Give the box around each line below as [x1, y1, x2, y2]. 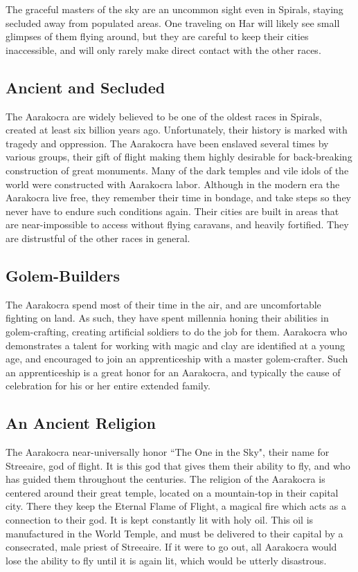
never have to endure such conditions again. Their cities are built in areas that [6, 203, 339, 218]
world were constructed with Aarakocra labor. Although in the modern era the [6, 176, 340, 191]
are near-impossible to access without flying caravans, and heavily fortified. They [6, 217, 349, 232]
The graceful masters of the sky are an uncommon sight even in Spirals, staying [6, 2, 343, 16]
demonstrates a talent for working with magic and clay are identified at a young [6, 338, 345, 352]
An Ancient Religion [6, 412, 156, 434]
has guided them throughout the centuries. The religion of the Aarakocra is [6, 472, 325, 486]
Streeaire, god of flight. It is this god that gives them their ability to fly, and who [6, 458, 350, 472]
